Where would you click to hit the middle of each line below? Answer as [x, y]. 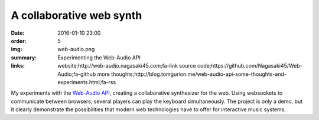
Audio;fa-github [77, 74]
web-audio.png [76, 49]
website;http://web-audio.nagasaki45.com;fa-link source [127, 66]
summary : [24, 57]
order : [19, 41]
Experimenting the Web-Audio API [99, 57]
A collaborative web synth [77, 15]
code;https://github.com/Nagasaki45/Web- [250, 66]
